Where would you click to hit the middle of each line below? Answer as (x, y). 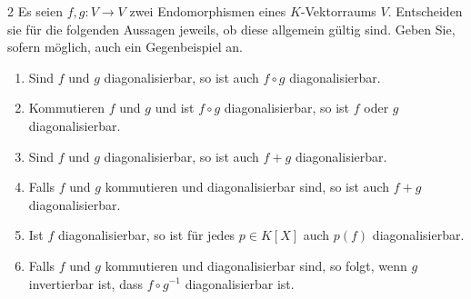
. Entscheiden (425, 11)
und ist (175, 108)
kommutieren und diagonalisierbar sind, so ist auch (247, 187)
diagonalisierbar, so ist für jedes (147, 235)
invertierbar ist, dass (85, 283)
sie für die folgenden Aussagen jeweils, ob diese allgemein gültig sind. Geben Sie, (231, 29)
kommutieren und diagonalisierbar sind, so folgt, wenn (256, 265)
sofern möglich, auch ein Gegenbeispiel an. (125, 47)
